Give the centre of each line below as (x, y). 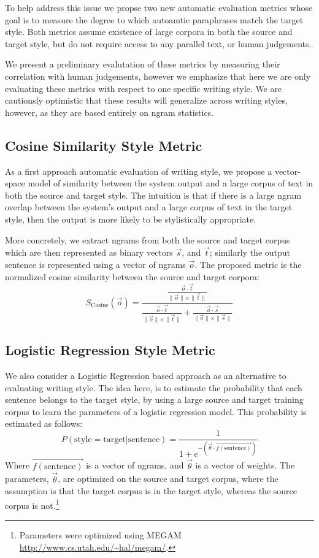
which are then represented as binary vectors (89, 252)
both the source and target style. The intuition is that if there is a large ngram (153, 195)
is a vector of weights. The (245, 465)
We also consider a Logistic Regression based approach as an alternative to (146, 376)
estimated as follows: (44, 423)
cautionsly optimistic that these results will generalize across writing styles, (146, 100)
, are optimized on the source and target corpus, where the (168, 479)
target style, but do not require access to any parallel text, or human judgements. (158, 43)
